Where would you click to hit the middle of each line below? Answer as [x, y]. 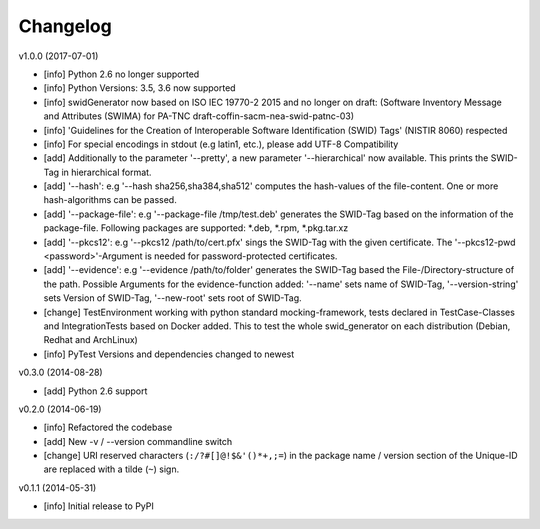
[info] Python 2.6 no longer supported [121, 74]
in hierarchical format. [106, 172]
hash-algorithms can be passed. [110, 200]
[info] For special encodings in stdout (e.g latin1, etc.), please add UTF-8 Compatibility [221, 144]
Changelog [65, 26]
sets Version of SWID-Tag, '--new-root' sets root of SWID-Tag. [172, 298]
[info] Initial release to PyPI [98, 506]
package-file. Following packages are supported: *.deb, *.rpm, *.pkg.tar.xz [196, 228]
